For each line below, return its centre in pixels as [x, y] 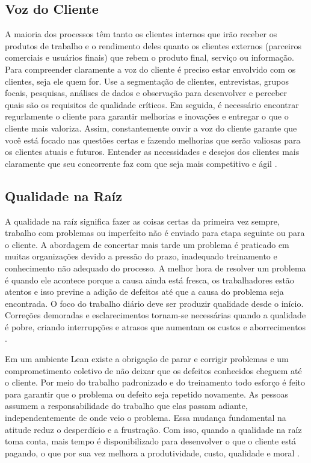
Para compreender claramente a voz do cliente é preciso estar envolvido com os [150, 69]
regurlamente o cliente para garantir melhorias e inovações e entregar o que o [147, 116]
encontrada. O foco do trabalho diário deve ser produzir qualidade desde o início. [154, 303]
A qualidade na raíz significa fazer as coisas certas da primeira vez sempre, [142, 221]
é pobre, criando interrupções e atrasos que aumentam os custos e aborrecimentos [155, 326]
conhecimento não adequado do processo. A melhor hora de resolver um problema [155, 268]
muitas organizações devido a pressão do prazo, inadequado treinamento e [141, 256]
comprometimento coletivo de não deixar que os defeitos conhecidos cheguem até [153, 370]
